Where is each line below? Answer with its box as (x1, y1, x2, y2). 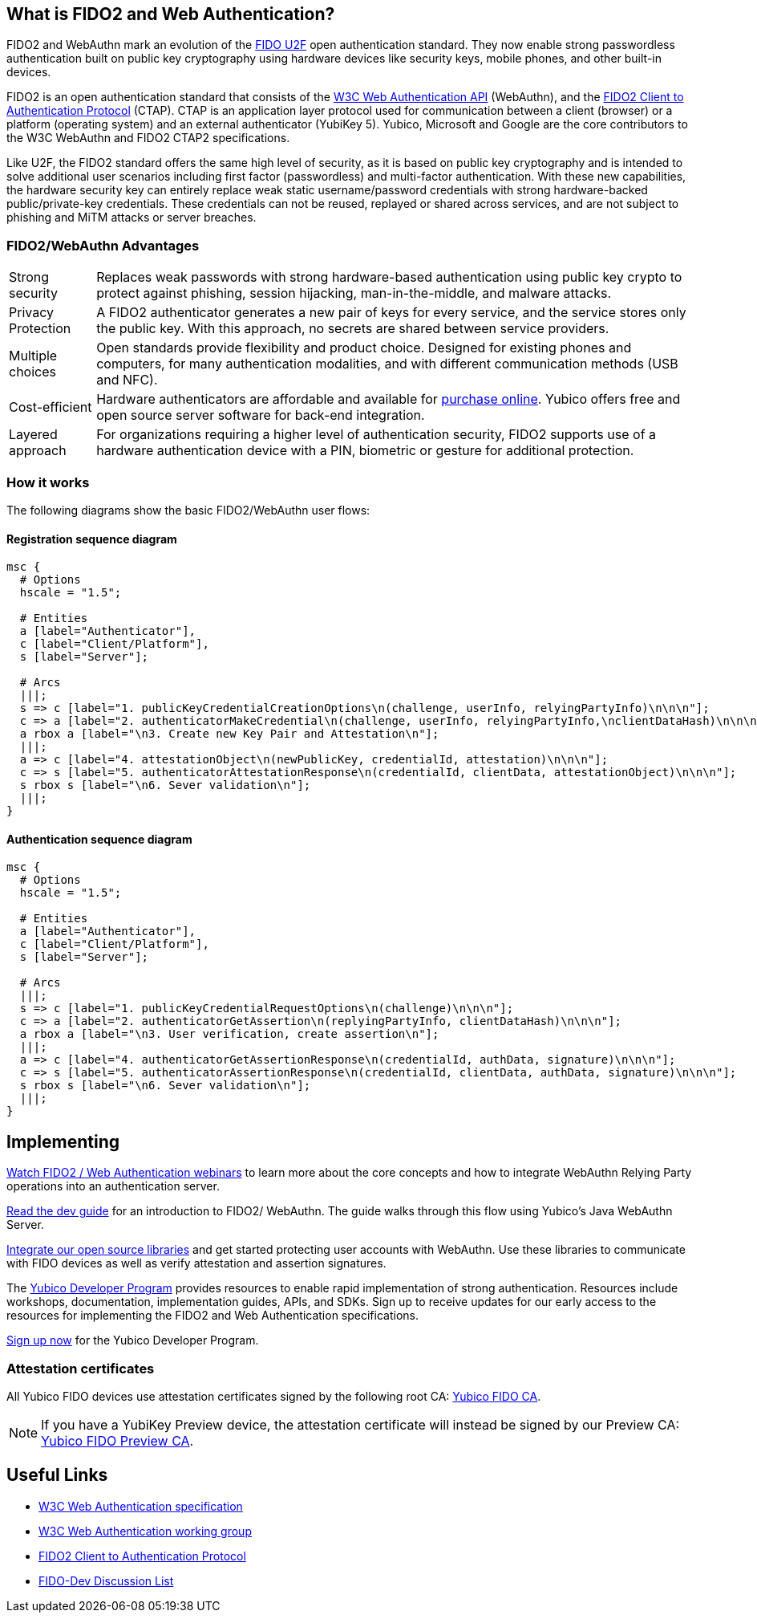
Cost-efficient (9, 399, 92, 416)
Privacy (9, 304, 54, 321)
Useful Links (6, 1465, 108, 1486)
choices (9, 364, 56, 380)
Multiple (9, 348, 58, 364)
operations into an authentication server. (6, 1179, 220, 1194)
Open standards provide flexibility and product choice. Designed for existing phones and (96, 340, 632, 356)
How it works (6, 474, 90, 490)
